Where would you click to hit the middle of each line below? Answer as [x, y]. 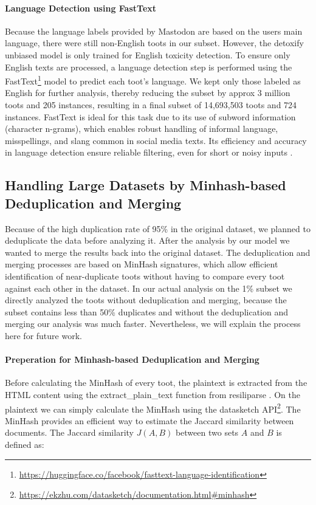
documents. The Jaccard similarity [69, 432]
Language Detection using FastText [81, 8]
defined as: [25, 444]
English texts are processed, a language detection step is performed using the [149, 67]
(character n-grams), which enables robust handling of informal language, [142, 129]
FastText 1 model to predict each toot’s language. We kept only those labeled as [153, 80]
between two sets [207, 432]
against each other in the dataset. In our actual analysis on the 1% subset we [149, 288]
